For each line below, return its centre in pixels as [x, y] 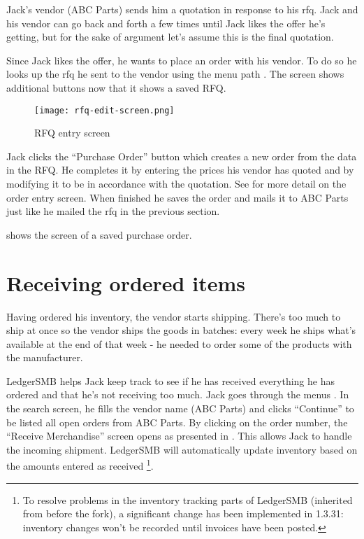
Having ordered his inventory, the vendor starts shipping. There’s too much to [174, 316]
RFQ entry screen [72, 133]
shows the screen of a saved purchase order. [99, 234]
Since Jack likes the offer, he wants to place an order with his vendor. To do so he [182, 60]
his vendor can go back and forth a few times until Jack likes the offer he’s [166, 23]
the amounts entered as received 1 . [80, 465]
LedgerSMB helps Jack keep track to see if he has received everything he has [170, 380]
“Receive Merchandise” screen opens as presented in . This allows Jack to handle [179, 436]
